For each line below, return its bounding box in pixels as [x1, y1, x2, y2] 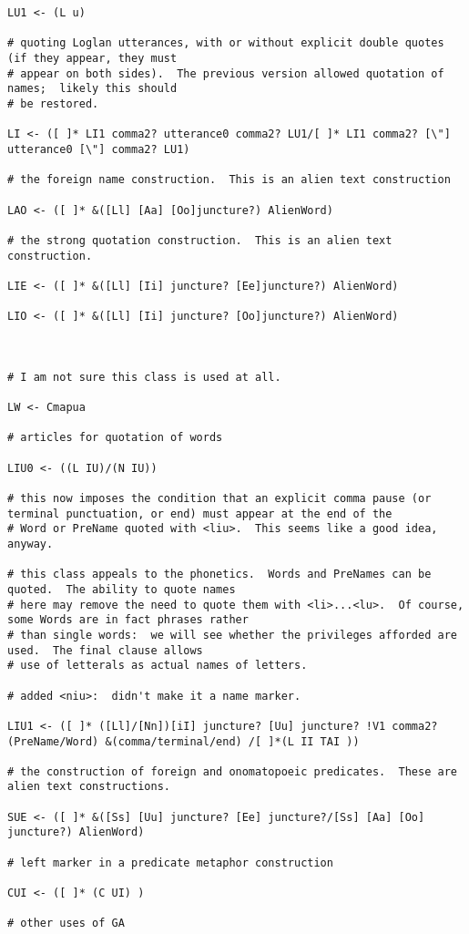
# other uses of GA [7, 917, 125, 930]
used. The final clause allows [7, 643, 203, 657]
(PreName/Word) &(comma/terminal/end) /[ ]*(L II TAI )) [7, 734, 360, 748]
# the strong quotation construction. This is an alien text [7, 233, 393, 247]
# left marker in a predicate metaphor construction [7, 856, 333, 869]
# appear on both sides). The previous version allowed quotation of [7, 67, 444, 80]
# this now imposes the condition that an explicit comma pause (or [7, 492, 432, 505]
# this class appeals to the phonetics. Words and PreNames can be [7, 568, 432, 581]
